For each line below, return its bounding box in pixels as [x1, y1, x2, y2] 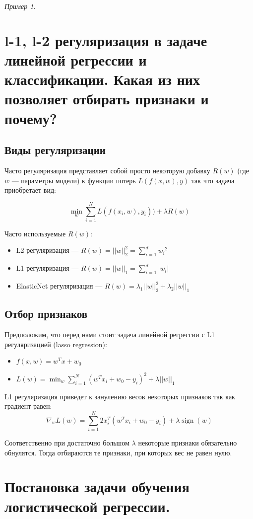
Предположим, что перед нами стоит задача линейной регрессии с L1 [4, 329, 215, 340]
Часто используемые [4, 228, 66, 238]
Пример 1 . [4, 1, 36, 11]
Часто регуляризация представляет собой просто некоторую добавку [4, 165, 210, 175]
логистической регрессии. [4, 496, 170, 516]
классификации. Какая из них [4, 69, 200, 89]
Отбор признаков [4, 306, 88, 321]
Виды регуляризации [4, 142, 106, 157]
